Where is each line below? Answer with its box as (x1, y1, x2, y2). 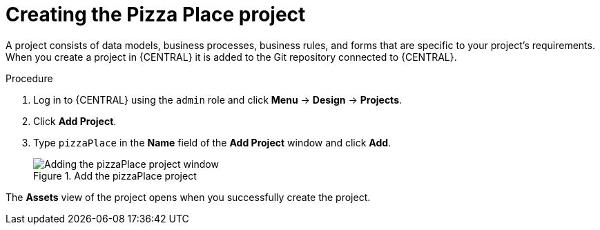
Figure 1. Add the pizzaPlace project (33, 169, 197, 182)
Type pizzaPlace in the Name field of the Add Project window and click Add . (33, 136, 391, 148)
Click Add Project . (33, 115, 117, 127)
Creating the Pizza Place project (6, 3, 306, 26)
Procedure (6, 72, 53, 84)
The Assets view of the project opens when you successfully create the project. (6, 191, 371, 203)
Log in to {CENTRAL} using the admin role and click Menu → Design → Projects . (33, 93, 403, 106)
